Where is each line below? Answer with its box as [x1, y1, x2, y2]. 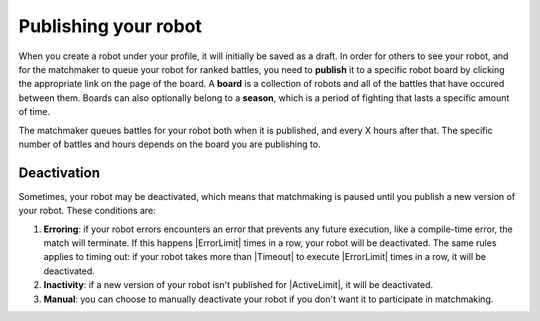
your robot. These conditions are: [18, 205, 157, 217]
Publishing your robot [18, 15, 202, 37]
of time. [18, 106, 50, 118]
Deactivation [18, 164, 100, 181]
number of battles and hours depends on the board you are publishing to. [18, 138, 321, 150]
